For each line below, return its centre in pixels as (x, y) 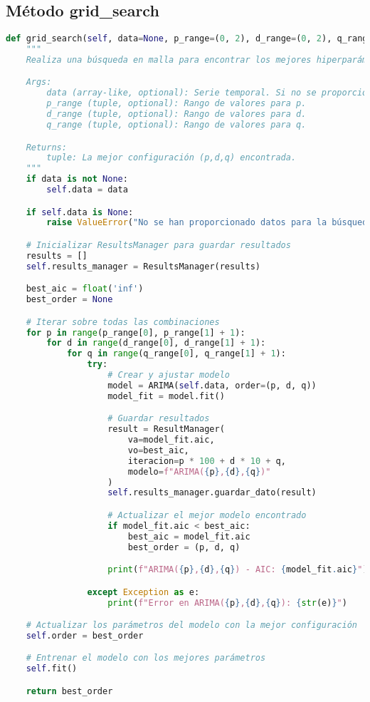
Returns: (46, 147)
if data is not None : (77, 179)
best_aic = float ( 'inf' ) (85, 289)
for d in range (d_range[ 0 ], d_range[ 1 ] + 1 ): (156, 343)
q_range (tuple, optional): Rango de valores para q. (176, 124)
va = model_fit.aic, (171, 440)
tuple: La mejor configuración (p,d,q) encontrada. (171, 158)
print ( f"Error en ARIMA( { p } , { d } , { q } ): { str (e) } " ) (227, 603)
